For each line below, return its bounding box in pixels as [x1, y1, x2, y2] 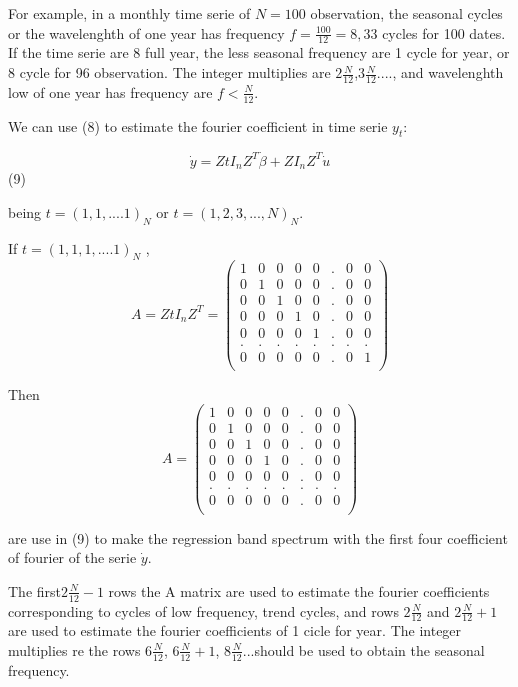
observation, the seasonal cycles [310, 3, 503, 23]
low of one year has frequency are [8, 81, 213, 102]
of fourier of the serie [8, 547, 137, 568]
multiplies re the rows [8, 639, 141, 660]
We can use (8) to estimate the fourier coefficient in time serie [8, 115, 388, 136]
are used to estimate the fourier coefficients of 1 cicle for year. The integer [8, 620, 462, 641]
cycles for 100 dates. [382, 22, 506, 43]
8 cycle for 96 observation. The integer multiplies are [8, 62, 331, 83]
